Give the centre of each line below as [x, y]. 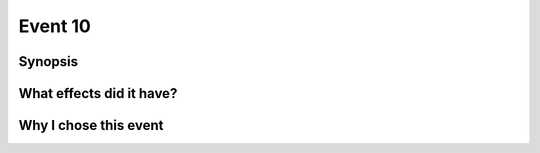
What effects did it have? [98, 93]
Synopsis [48, 61]
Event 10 [55, 26]
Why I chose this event [91, 125]
